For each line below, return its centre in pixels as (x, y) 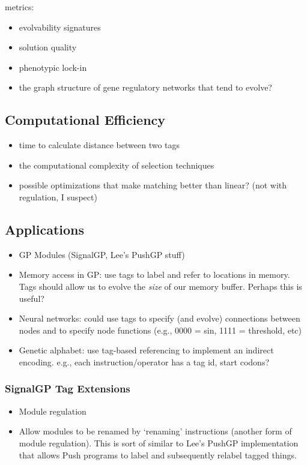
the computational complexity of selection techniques (117, 165)
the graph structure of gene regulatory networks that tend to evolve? (145, 87)
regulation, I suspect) (58, 196)
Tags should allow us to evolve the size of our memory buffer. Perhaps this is (160, 286)
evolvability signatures (60, 27)
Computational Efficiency (85, 120)
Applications (45, 229)
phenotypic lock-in (53, 67)
